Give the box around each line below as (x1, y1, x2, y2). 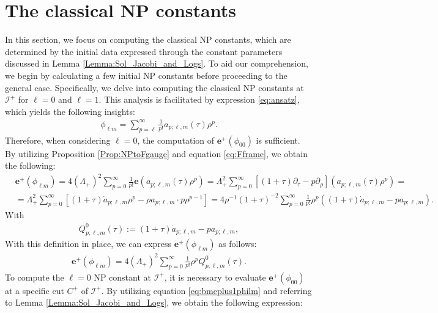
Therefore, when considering (5, 133, 111, 146)
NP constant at (94, 270, 152, 283)
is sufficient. (256, 133, 300, 146)
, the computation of (137, 133, 215, 146)
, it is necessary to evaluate (164, 270, 266, 283)
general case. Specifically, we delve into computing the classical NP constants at (5, 81, 304, 94)
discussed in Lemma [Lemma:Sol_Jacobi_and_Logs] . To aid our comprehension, (5, 57, 308, 70)
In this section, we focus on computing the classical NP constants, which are (5, 33, 291, 46)
